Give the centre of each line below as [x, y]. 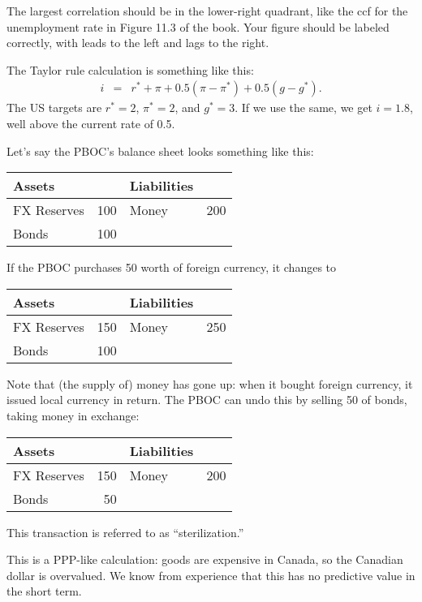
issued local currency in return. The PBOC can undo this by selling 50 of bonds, [207, 400]
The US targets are [54, 107]
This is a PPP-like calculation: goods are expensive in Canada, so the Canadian [205, 559]
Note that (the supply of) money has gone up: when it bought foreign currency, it [210, 383]
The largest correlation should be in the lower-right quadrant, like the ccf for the [207, 11]
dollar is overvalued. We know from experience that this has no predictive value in [211, 575]
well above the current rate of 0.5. [91, 123]
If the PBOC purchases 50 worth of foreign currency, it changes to [172, 267]
